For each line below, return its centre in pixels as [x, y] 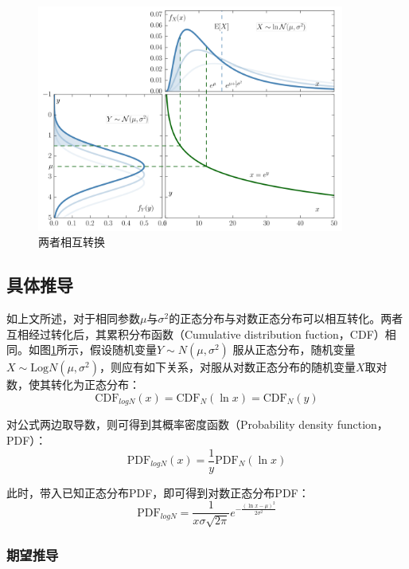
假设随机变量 [123, 349]
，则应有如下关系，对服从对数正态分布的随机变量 [228, 367]
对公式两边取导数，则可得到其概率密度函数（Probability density [170, 424]
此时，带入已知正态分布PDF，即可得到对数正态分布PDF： [158, 492]
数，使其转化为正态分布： [73, 385]
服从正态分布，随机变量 [294, 349]
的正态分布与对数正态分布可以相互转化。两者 [286, 318]
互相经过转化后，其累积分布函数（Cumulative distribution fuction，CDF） [196, 334]
